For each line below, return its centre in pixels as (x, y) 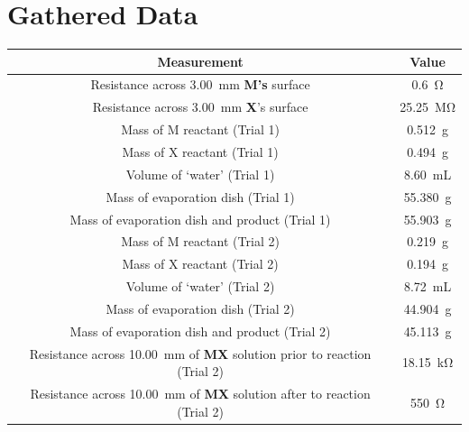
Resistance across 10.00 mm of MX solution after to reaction (200, 394)
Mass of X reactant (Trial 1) (200, 152)
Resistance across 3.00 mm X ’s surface (200, 107)
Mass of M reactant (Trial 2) (200, 241)
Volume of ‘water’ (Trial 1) (200, 174)
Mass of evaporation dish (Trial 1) (200, 196)
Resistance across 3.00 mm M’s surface (200, 84)
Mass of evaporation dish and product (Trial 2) (200, 331)
